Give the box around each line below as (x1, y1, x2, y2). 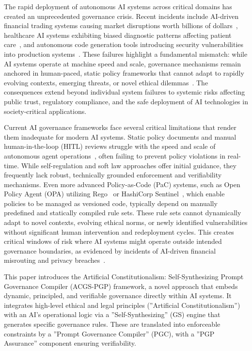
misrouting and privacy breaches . (4, 255, 106, 265)
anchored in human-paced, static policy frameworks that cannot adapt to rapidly (4, 68, 244, 78)
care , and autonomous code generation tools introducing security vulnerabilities (4, 39, 244, 49)
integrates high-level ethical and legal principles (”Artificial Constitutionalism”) (4, 300, 240, 310)
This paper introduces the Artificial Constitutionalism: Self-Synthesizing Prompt (4, 271, 244, 282)
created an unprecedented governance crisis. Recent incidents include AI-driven (4, 11, 239, 21)
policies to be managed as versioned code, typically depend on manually (4, 198, 218, 208)
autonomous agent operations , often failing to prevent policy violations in (4, 150, 225, 160)
